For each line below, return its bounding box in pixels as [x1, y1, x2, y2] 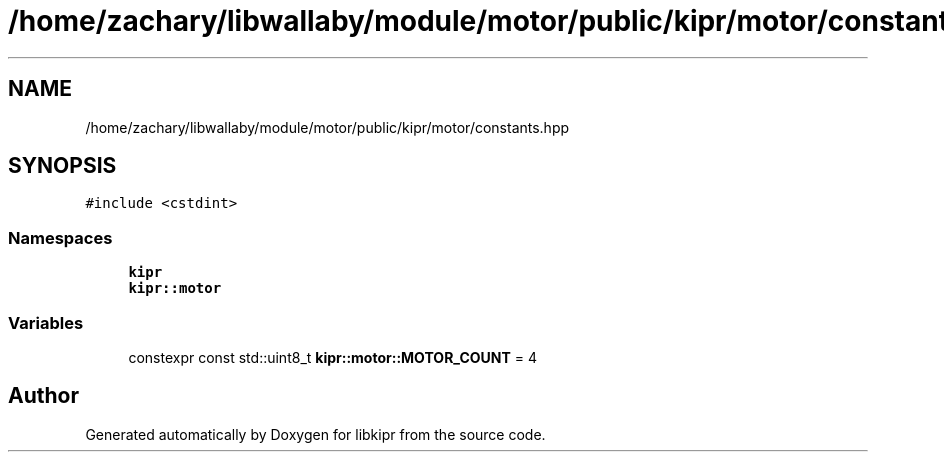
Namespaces [8, 227, 113, 248]
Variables [8, 312, 84, 333]
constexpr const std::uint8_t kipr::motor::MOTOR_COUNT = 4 [128, 348, 538, 366]
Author [8, 383, 79, 409]
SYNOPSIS [8, 153, 117, 179]
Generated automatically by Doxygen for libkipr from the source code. [85, 425, 546, 443]
